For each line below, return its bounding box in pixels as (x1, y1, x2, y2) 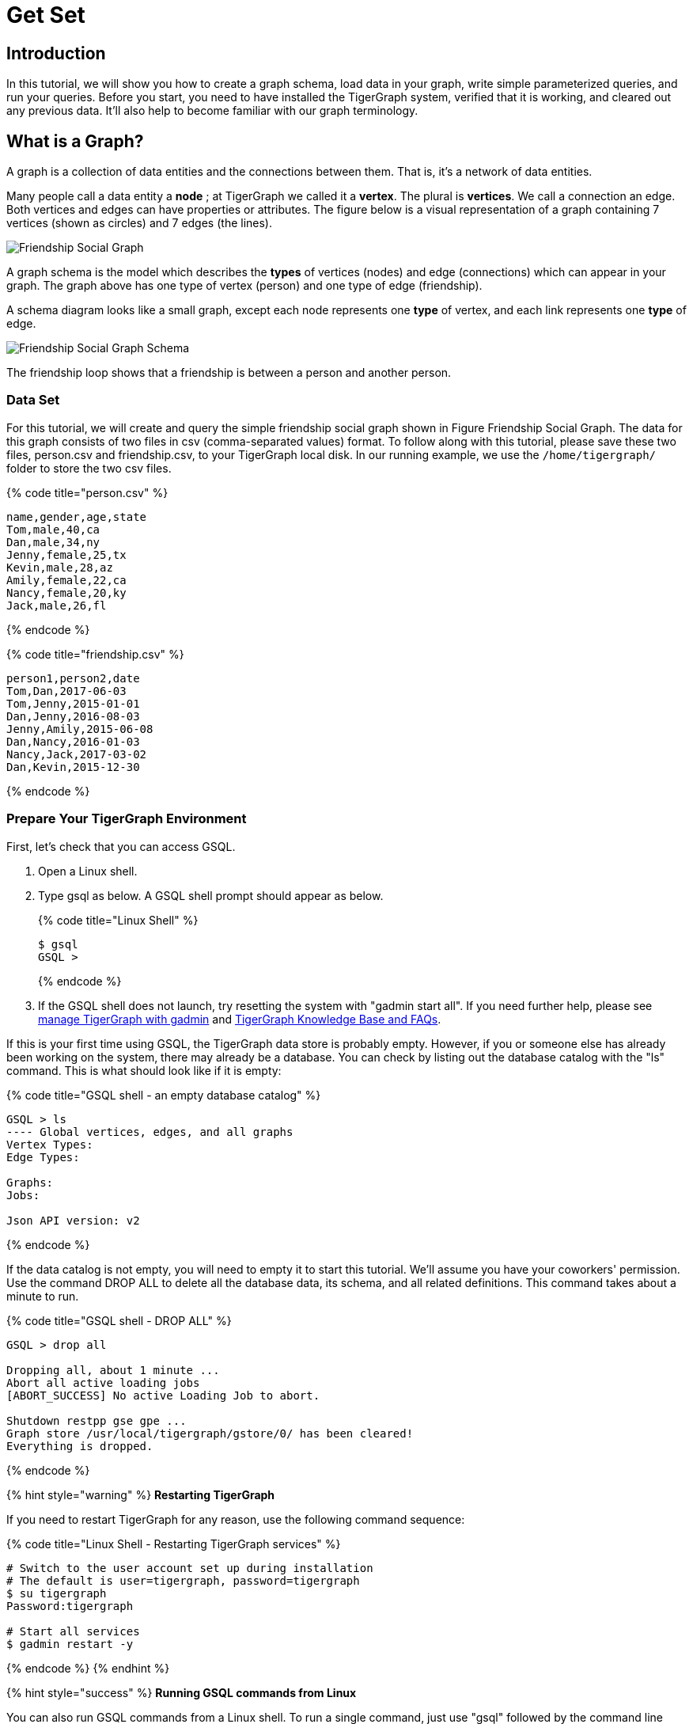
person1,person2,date (6, 671, 140, 685)
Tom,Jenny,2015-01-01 (6, 697, 140, 710)
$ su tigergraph (6, 1586, 107, 1600)
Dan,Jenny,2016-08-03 (6, 709, 140, 723)
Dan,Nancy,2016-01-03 (6, 735, 140, 748)
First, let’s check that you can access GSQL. (6, 839, 236, 853)
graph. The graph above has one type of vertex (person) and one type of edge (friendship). (6, 279, 483, 293)
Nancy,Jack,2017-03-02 (6, 747, 147, 761)
